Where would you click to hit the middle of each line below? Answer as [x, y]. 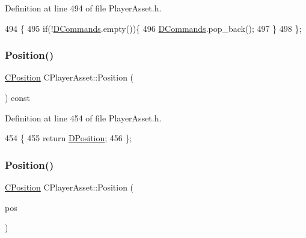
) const [18, 97]
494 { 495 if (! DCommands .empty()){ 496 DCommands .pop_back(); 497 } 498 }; [153, 28]
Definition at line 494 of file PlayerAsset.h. [83, 8]
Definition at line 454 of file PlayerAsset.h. [83, 117]
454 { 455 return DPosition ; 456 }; [69, 138]
